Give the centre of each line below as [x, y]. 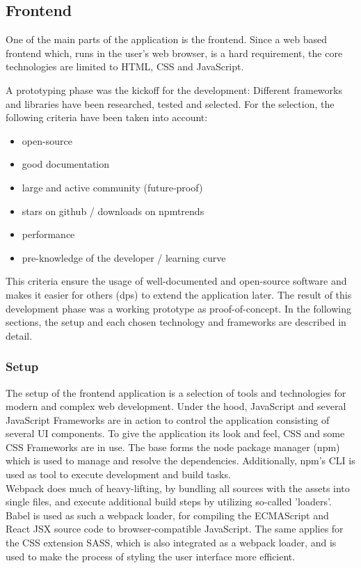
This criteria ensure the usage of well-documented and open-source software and [176, 281]
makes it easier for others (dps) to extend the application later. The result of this [179, 294]
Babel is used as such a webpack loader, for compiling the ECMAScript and [167, 515]
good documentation [66, 164]
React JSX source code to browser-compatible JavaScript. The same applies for [175, 529]
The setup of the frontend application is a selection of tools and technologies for [176, 392]
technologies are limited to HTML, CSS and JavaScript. [125, 66]
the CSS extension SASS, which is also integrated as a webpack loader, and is [171, 543]
